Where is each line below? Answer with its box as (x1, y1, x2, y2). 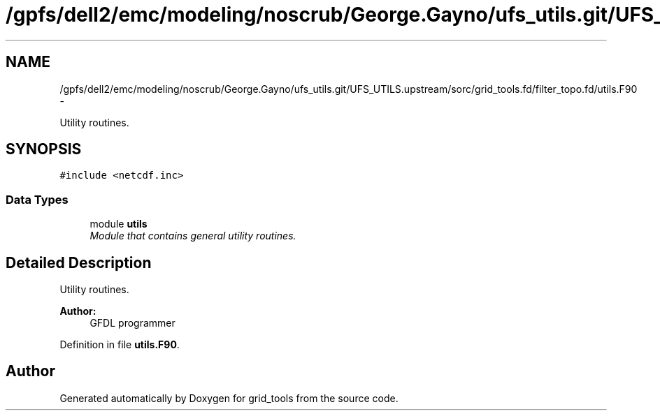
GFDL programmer (89, 317, 175, 329)
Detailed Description (6, 253, 152, 272)
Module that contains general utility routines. (89, 230, 296, 242)
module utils (89, 218, 148, 230)
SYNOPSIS (6, 140, 82, 158)
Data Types (6, 192, 69, 207)
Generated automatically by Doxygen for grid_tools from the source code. (59, 392, 399, 404)
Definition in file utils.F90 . (59, 339, 180, 351)
